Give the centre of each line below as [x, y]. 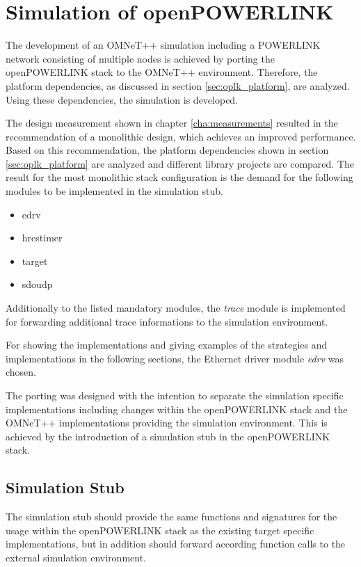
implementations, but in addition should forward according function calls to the [176, 544]
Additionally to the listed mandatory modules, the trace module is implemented [176, 308]
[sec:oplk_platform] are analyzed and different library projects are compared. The [180, 163]
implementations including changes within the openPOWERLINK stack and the [177, 409]
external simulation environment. [76, 557]
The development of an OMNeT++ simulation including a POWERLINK [163, 45]
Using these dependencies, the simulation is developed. [122, 99]
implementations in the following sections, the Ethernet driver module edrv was [175, 358]
